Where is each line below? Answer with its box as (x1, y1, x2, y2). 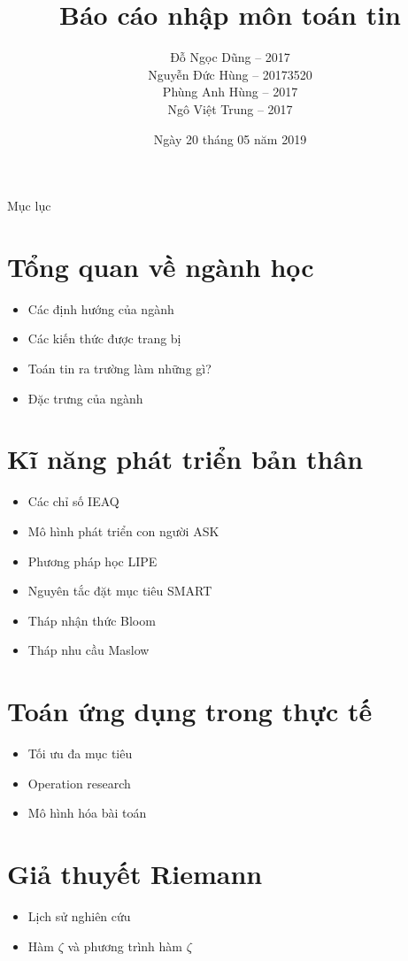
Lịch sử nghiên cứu (27, 906, 131, 925)
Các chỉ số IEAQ (27, 492, 119, 511)
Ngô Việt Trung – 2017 (167, 99, 293, 118)
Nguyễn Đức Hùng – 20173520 (148, 65, 312, 83)
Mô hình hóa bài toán (27, 803, 147, 822)
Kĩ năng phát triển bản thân (7, 441, 364, 477)
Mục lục (7, 196, 51, 215)
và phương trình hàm (67, 936, 182, 955)
